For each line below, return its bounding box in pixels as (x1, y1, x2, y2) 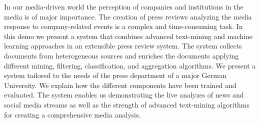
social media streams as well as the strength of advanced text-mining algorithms (4, 99, 249, 109)
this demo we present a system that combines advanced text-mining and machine (4, 30, 252, 41)
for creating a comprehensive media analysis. (4, 109, 141, 119)
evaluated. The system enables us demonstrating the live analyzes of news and (4, 89, 244, 100)
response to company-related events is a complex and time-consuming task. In (4, 21, 243, 31)
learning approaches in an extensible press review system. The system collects (4, 40, 242, 51)
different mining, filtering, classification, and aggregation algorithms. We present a (4, 60, 256, 70)
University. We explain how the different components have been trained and (4, 79, 236, 90)
